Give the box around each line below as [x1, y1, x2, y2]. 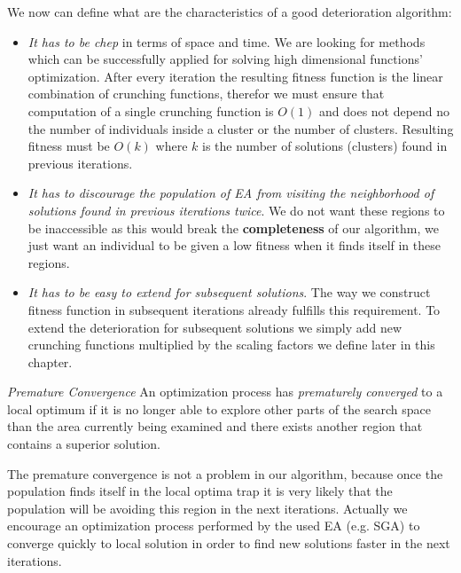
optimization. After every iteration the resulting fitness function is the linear [27, 67, 443, 85]
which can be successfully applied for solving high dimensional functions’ [27, 50, 423, 68]
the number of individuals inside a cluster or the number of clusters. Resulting [27, 119, 454, 137]
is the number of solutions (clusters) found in [202, 137, 448, 155]
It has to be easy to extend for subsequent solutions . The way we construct [27, 283, 431, 302]
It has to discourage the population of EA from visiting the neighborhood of [27, 184, 434, 202]
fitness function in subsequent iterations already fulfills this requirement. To [27, 300, 441, 318]
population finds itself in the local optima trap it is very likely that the [7, 482, 393, 500]
